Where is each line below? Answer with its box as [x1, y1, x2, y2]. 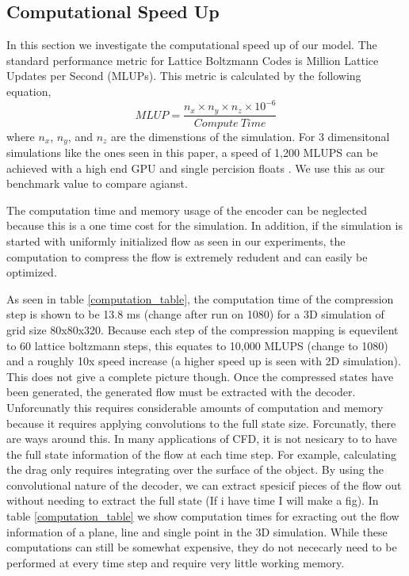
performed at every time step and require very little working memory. [6, 554, 345, 570]
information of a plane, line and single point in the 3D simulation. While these [6, 523, 388, 540]
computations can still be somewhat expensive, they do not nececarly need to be [6, 539, 397, 555]
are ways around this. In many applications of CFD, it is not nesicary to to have [6, 430, 397, 447]
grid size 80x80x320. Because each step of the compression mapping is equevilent [6, 321, 399, 338]
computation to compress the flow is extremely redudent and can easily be [6, 248, 368, 265]
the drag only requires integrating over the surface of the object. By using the [6, 461, 384, 478]
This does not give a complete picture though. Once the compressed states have [6, 368, 394, 384]
